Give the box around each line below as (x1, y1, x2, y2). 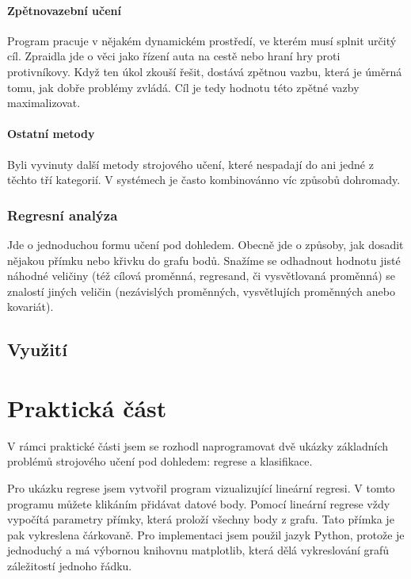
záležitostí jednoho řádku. (7, 558, 132, 573)
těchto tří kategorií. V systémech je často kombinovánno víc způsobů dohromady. (7, 171, 401, 188)
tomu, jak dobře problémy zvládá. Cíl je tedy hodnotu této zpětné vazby (7, 79, 360, 95)
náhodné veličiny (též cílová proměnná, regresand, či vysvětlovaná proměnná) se (7, 267, 395, 284)
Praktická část (7, 391, 167, 424)
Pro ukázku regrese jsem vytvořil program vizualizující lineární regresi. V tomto (7, 480, 395, 497)
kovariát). (7, 298, 54, 315)
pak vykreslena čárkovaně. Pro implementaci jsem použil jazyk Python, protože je (7, 526, 405, 543)
